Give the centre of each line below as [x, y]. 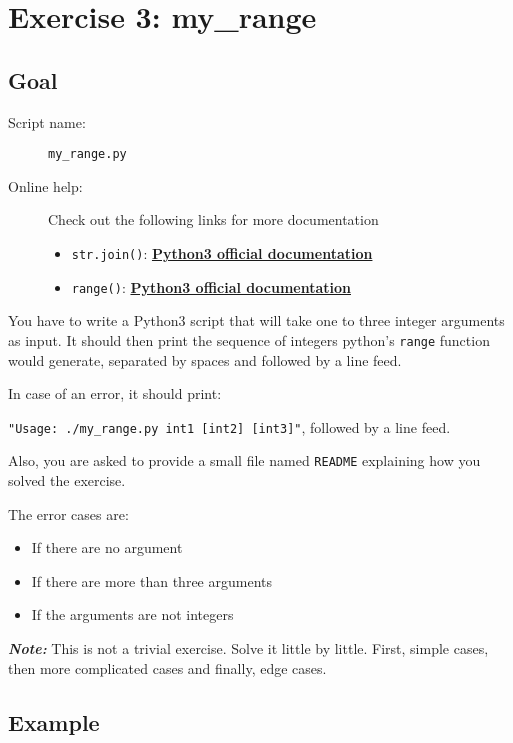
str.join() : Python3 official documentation [222, 253]
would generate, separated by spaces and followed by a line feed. [205, 359]
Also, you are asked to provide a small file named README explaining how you [244, 460]
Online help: [45, 185]
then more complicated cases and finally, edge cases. [167, 667]
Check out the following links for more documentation [213, 219]
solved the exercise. [67, 480]
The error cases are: [68, 513]
